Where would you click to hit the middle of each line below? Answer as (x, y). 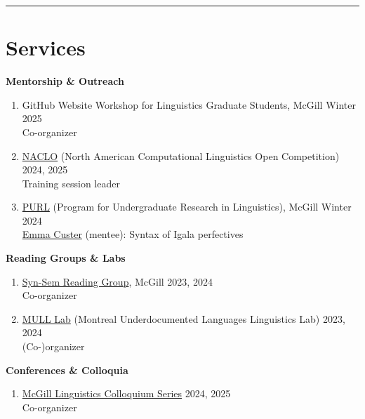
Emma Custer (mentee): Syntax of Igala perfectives (133, 234)
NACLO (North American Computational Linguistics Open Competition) (181, 155)
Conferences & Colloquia (67, 370)
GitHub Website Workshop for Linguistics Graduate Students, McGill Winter (189, 104)
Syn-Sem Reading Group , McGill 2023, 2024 (117, 281)
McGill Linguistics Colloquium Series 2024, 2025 (126, 393)
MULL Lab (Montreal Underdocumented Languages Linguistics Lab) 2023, (184, 318)
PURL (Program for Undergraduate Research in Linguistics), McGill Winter (187, 207)
